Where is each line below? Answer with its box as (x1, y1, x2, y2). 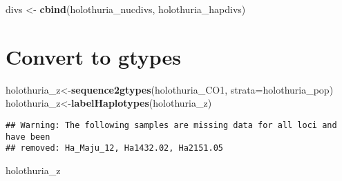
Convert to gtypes (6, 42, 182, 70)
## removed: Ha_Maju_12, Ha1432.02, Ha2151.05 (6, 143, 223, 153)
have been (6, 131, 50, 142)
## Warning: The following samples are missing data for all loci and (6, 120, 337, 130)
